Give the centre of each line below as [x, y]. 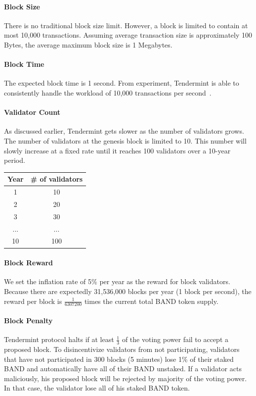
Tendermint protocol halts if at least [59, 339]
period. [15, 160]
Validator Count [32, 112]
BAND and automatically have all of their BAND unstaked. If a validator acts [123, 369]
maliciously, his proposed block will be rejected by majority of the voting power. [126, 378]
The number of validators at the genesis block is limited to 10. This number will [125, 140]
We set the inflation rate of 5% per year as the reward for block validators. [117, 281]
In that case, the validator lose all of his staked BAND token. [97, 388]
